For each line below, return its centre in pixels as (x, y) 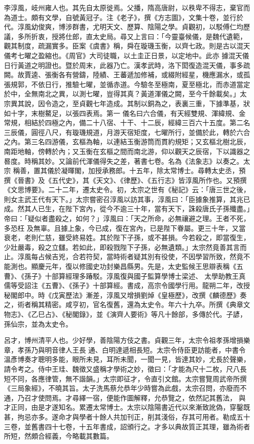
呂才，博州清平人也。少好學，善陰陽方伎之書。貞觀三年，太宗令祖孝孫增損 (124, 340)
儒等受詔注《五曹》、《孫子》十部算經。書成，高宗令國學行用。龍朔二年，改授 (127, 285)
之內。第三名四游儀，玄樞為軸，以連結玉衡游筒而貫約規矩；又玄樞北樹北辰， (127, 142)
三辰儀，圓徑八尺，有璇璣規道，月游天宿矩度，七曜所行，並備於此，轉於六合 (127, 132)
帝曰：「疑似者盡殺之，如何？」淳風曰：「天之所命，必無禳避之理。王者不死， (127, 218)
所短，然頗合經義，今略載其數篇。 (59, 436)
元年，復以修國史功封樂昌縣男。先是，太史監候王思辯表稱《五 (144, 266)
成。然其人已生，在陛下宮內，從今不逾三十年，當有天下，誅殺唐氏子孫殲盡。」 (127, 209)
